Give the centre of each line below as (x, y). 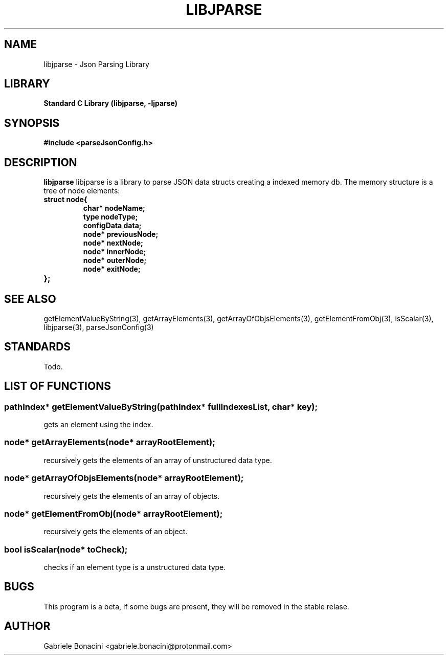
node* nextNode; (113, 243)
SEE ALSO (30, 299)
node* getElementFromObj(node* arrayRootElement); (114, 513)
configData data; (112, 226)
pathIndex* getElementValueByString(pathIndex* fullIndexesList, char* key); (161, 407)
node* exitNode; (112, 269)
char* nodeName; (114, 208)
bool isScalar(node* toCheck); (66, 549)
